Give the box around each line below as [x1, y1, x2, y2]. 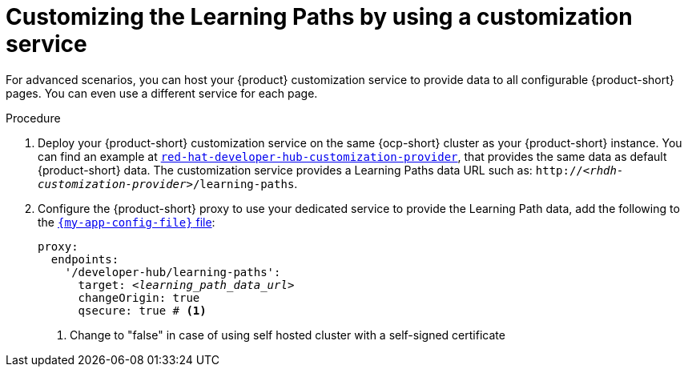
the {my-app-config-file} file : [38, 215, 215, 229]
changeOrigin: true [78, 291, 200, 304]
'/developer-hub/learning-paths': [64, 265, 281, 279]
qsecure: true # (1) [78, 303, 207, 317]
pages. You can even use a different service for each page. [6, 86, 318, 100]
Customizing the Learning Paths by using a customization [6, 3, 633, 30]
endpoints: [50, 252, 119, 266]
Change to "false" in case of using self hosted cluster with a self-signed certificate [70, 327, 505, 342]
